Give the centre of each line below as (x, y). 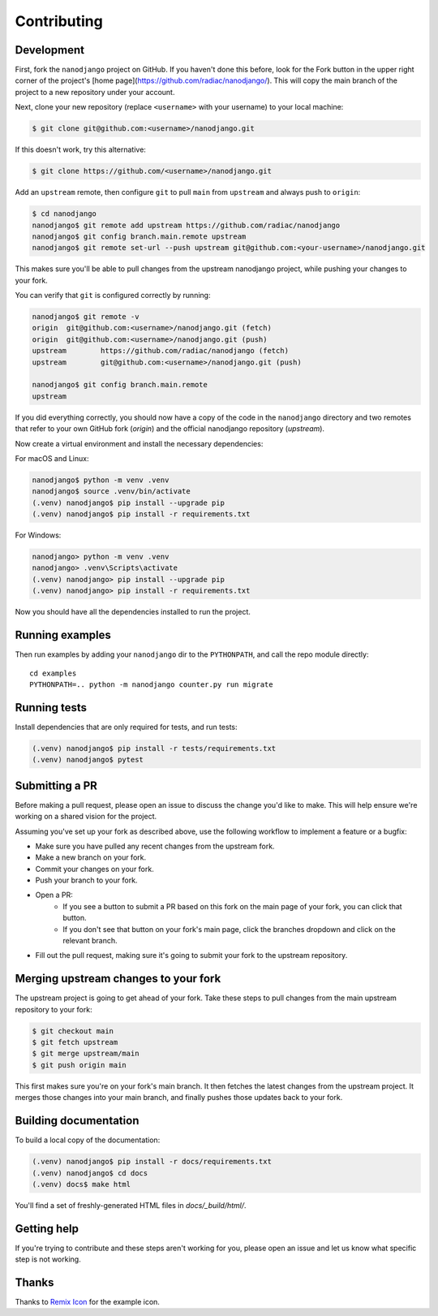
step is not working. (48, 1259)
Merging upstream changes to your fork (118, 979)
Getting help (47, 1229)
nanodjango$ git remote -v (86, 317)
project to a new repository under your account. (95, 92)
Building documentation (77, 1121)
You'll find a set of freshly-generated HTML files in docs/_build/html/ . (131, 1205)
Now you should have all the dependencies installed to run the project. (133, 612)
